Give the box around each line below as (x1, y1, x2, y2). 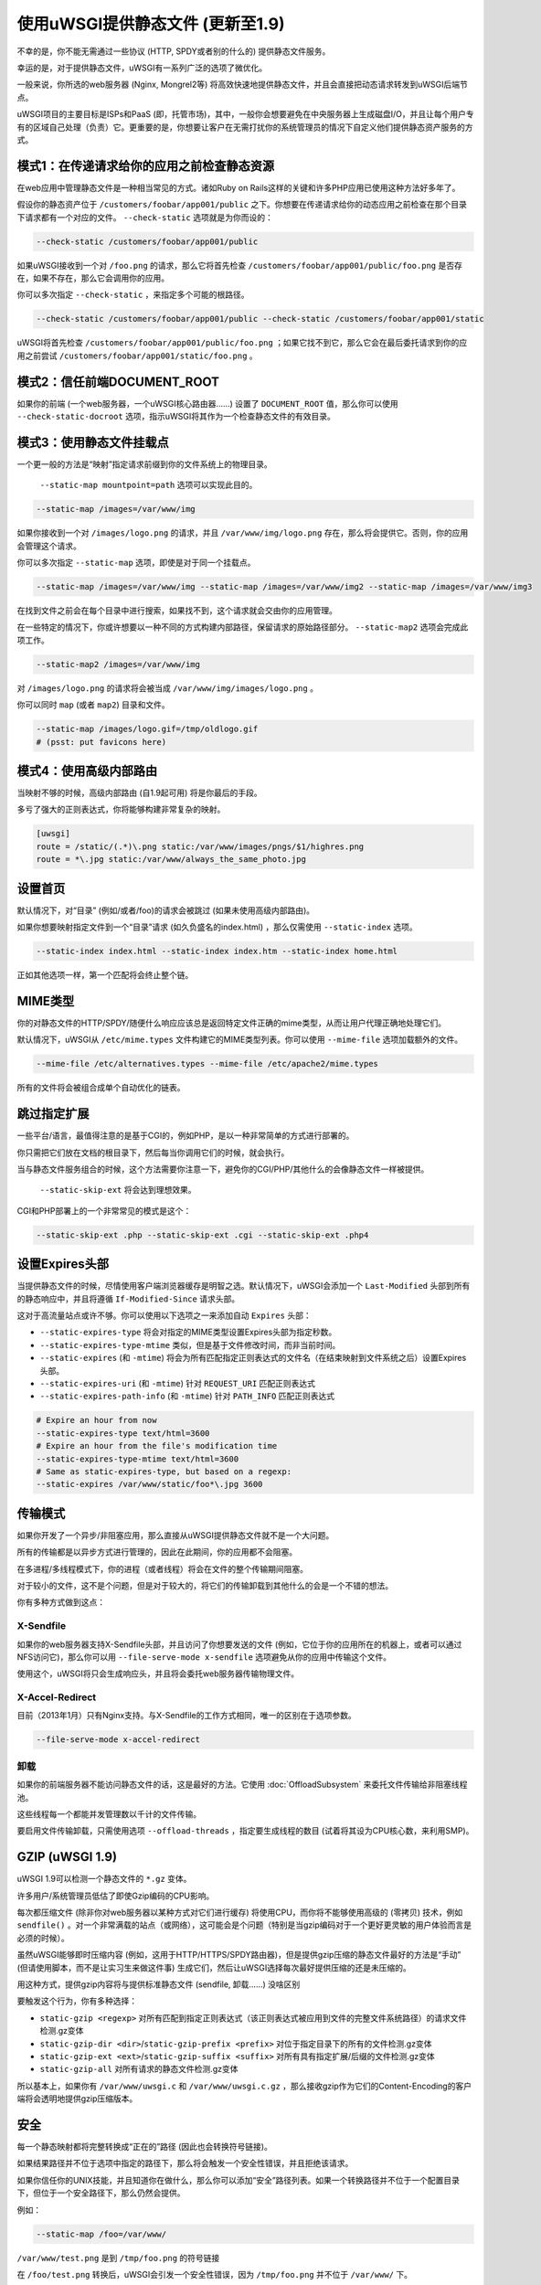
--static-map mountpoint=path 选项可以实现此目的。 (39, 480, 258, 491)
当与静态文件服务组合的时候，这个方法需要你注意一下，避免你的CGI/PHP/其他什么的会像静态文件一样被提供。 (16, 1164, 430, 1174)
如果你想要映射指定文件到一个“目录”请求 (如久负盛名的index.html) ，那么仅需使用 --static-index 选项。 (16, 921, 418, 932)
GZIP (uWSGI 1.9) (16, 1849, 118, 1865)
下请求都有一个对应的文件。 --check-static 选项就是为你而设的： (16, 211, 273, 223)
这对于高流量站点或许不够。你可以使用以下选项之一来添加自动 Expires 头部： (16, 1310, 312, 1321)
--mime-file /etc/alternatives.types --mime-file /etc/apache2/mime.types (36, 1058, 379, 1069)
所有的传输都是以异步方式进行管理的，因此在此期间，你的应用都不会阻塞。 (16, 1546, 297, 1557)
